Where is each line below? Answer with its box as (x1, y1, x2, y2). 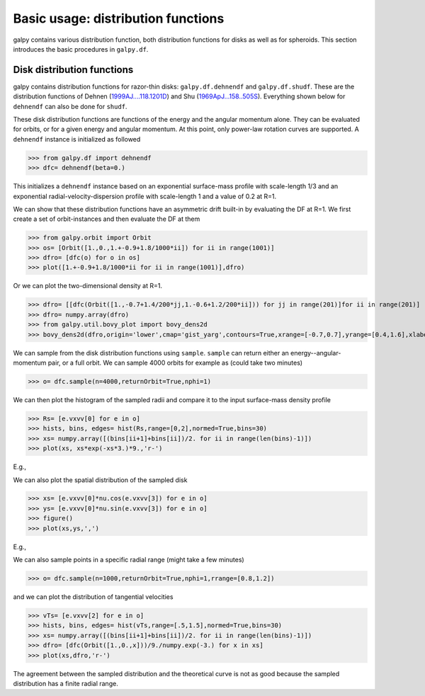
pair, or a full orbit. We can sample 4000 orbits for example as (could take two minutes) (47, 358, 303, 367)
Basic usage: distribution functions (13, 11, 225, 26)
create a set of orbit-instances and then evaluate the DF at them (13, 215, 200, 223)
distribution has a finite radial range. (13, 679, 118, 688)
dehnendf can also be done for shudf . (13, 102, 127, 110)
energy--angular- (290, 348, 341, 357)
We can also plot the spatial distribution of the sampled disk (13, 475, 188, 484)
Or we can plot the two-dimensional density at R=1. (13, 282, 163, 290)
